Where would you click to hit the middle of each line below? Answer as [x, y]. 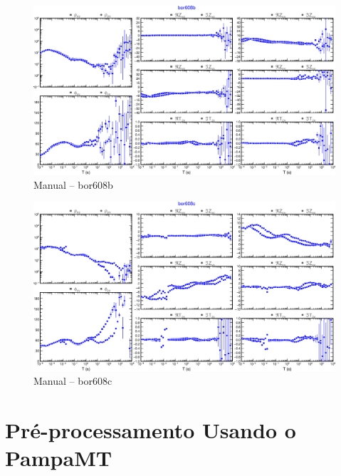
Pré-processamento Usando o [151, 430]
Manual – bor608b [73, 184]
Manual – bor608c [73, 381]
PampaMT [59, 458]
